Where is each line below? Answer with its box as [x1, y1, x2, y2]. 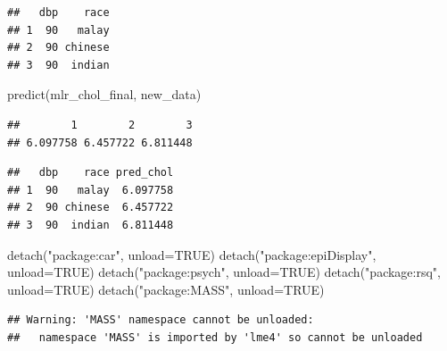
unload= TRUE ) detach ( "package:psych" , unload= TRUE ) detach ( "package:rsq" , [7, 263, 441, 281]
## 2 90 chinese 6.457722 [7, 201, 174, 214]
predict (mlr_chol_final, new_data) [7, 85, 202, 104]
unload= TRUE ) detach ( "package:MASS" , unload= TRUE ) [7, 280, 325, 298]
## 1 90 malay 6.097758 [7, 183, 174, 196]
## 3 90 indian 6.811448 [7, 218, 174, 231]
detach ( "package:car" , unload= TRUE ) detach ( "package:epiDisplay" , [7, 245, 377, 263]
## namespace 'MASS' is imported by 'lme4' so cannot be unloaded [7, 330, 423, 344]
